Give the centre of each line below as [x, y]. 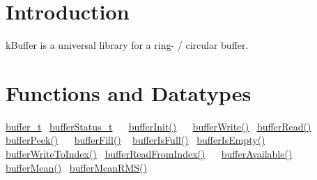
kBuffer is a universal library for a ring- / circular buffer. [127, 45]
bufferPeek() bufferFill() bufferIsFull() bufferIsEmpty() [136, 140]
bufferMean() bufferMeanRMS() [76, 167]
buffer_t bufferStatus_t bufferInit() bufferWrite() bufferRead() [158, 126]
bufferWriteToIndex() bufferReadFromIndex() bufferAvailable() [149, 154]
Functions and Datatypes [129, 92]
